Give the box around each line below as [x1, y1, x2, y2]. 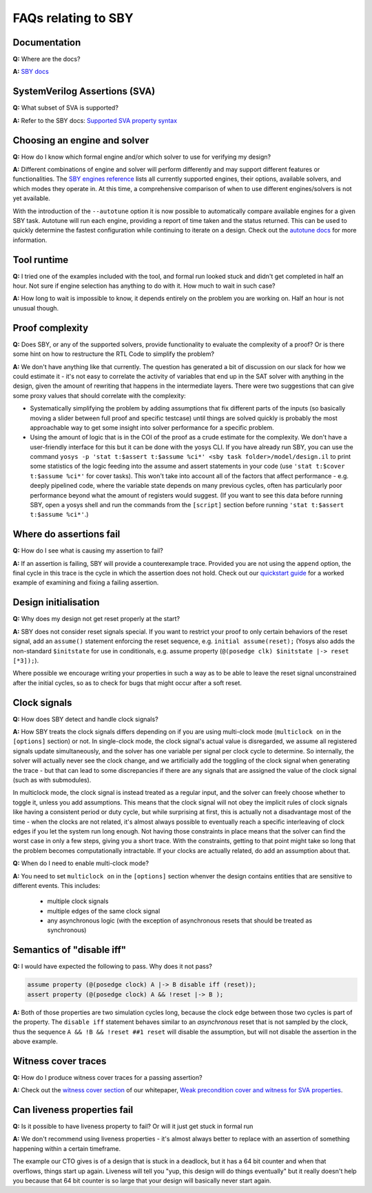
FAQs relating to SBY [12, 10, 134, 26]
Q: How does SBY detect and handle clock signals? [12, 715, 158, 723]
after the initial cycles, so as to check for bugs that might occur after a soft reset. [12, 678, 242, 687]
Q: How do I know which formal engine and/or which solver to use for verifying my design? [12, 152, 271, 161]
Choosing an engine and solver [12, 135, 149, 146]
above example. [12, 1037, 59, 1045]
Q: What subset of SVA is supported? [12, 103, 118, 112]
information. [12, 235, 48, 244]
